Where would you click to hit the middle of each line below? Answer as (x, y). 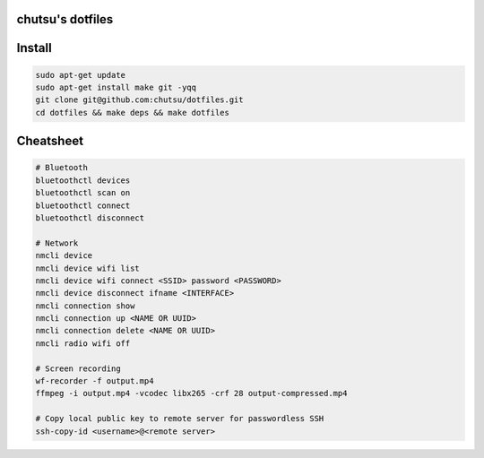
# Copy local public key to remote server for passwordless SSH (180, 419)
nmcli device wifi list (88, 268)
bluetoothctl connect (83, 205)
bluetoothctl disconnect (90, 218)
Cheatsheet (50, 141)
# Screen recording (78, 368)
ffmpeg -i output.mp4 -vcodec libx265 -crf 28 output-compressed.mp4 (191, 393)
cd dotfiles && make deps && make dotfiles (133, 112)
